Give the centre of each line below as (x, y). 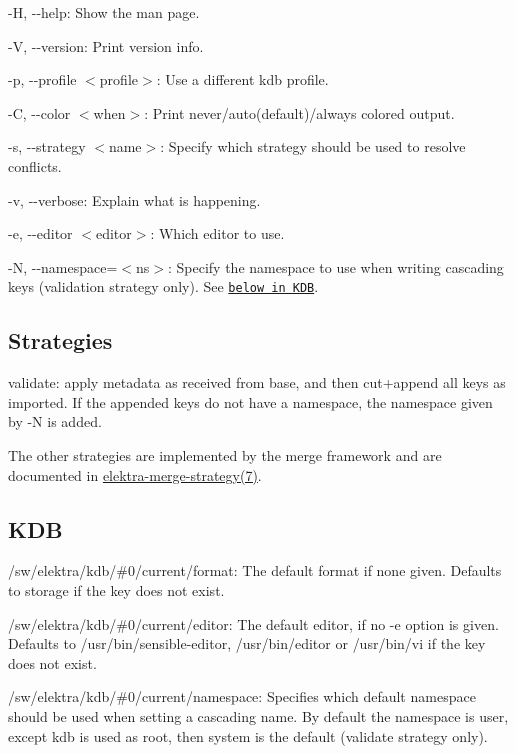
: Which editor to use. (217, 233)
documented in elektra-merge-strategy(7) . (135, 474)
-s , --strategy (47, 146)
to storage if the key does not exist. (116, 589)
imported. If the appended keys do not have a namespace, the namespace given (250, 401)
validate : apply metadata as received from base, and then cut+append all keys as (257, 382)
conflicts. (35, 165)
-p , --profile (42, 79)
